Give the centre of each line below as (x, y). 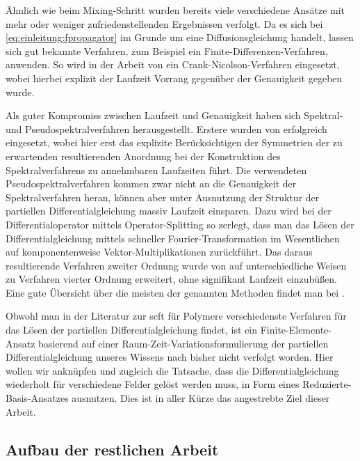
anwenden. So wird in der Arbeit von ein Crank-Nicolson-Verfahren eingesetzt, (173, 64)
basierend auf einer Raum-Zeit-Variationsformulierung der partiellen (183, 343)
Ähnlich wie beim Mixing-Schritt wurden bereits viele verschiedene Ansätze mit (175, 10)
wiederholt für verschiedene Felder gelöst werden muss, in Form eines (153, 384)
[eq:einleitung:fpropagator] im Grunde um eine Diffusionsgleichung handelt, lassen (180, 37)
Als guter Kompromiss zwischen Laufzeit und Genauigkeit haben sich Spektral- (174, 115)
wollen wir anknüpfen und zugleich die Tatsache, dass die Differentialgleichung (172, 370)
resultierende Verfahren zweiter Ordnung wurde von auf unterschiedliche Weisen (176, 265)
